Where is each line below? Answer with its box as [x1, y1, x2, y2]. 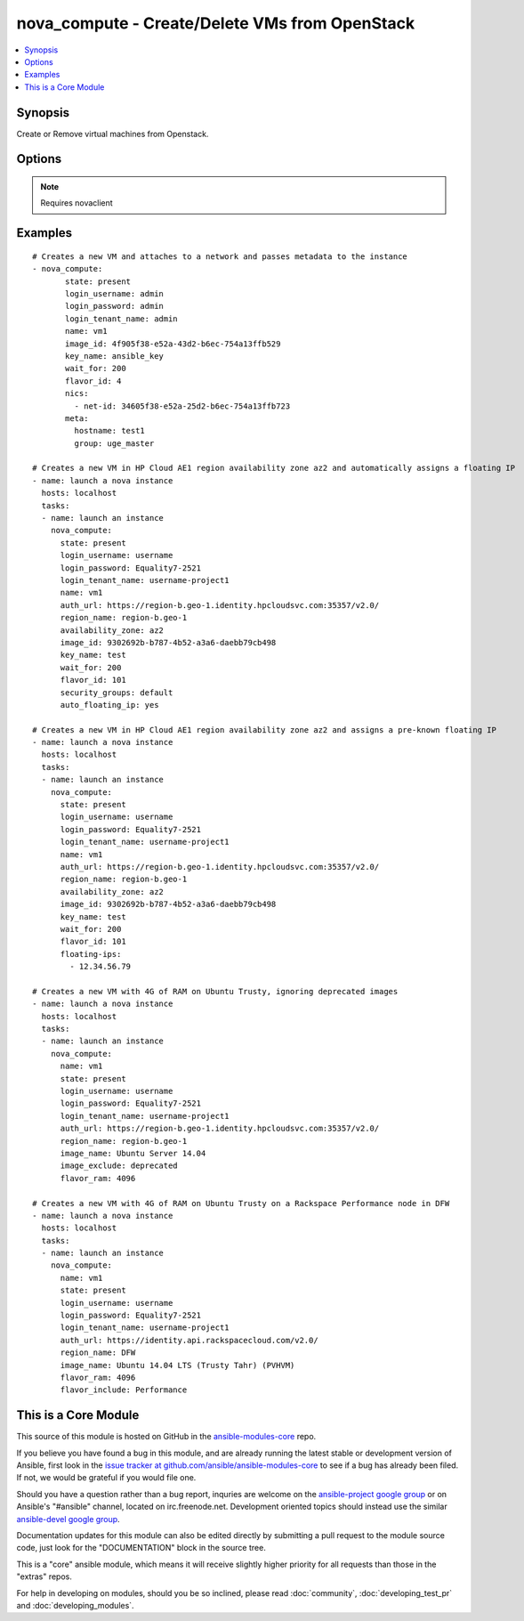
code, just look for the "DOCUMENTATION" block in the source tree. [16, 1543, 266, 1553]
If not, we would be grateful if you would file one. [16, 1472, 197, 1483]
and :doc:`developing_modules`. [16, 1600, 134, 1610]
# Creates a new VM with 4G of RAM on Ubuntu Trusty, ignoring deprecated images [32, 986, 399, 996]
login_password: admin [65, 301, 165, 312]
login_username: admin [65, 289, 165, 298]
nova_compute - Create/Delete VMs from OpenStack [16, 13, 415, 33]
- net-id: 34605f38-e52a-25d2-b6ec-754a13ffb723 [74, 401, 291, 411]
